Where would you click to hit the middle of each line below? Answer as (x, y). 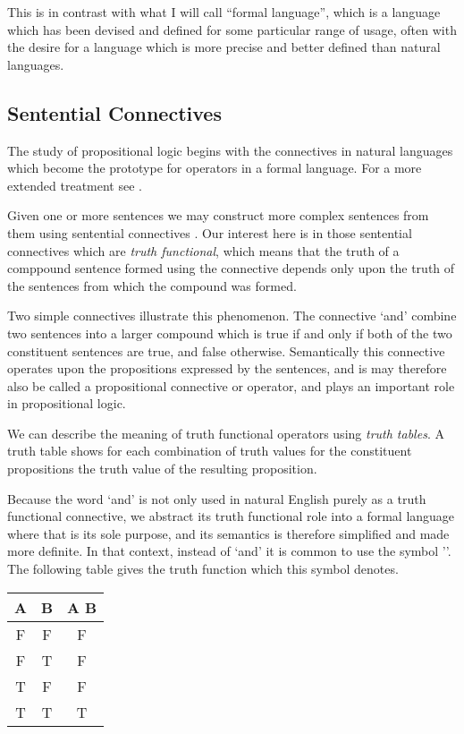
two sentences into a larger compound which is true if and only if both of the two (230, 333)
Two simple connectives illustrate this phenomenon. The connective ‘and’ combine (232, 316)
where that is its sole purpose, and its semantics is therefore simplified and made (228, 533)
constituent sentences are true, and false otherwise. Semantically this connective (226, 350)
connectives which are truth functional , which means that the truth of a (203, 250)
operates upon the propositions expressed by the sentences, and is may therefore (227, 368)
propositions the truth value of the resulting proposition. (162, 469)
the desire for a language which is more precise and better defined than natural (224, 47)
